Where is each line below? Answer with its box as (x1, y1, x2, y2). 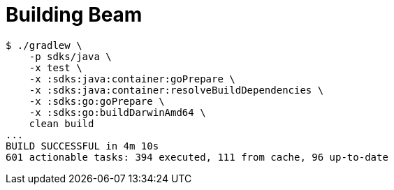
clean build (29, 117, 94, 129)
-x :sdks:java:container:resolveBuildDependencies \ (29, 84, 324, 96)
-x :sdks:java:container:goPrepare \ (29, 73, 235, 85)
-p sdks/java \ (29, 50, 112, 62)
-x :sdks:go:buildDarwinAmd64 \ (29, 106, 206, 118)
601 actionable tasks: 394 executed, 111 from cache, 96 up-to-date (6, 151, 388, 163)
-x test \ (29, 61, 82, 73)
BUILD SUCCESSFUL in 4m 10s (6, 140, 159, 152)
